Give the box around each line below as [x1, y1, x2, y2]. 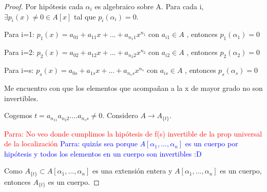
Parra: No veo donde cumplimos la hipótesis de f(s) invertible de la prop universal [4, 128, 262, 139]
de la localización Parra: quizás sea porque [4, 138, 138, 149]
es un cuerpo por [185, 138, 238, 149]
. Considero [102, 110, 138, 121]
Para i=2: [4, 47, 34, 57]
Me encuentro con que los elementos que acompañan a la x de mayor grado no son [4, 82, 263, 93]
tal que [74, 11, 96, 22]
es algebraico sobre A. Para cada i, [94, 1, 204, 11]
